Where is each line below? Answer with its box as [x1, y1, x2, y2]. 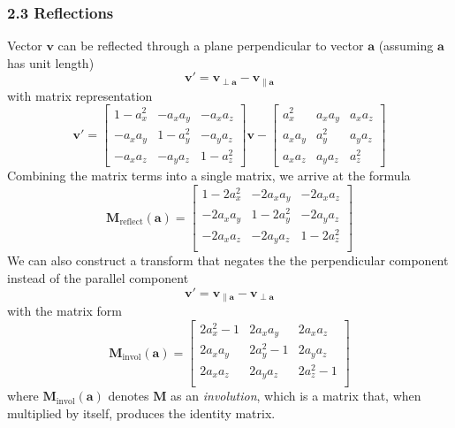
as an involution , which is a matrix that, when [171, 386, 421, 405]
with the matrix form [7, 302, 122, 320]
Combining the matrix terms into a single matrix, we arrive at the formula [7, 166, 411, 185]
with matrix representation [7, 86, 153, 104]
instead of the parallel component [7, 269, 189, 287]
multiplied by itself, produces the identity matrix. [7, 404, 276, 422]
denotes [108, 386, 149, 405]
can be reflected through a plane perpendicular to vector [57, 36, 364, 55]
